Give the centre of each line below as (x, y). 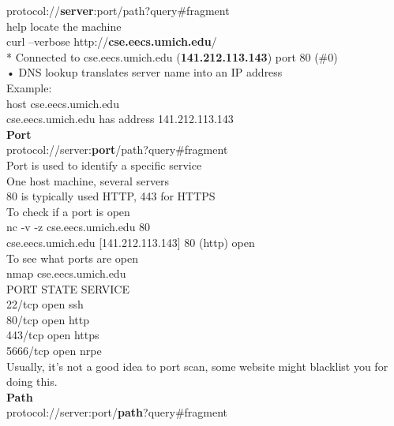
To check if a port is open (68, 211)
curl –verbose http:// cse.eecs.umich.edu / (112, 41)
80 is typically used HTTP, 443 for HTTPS (111, 196)
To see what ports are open (73, 258)
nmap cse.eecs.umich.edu (66, 273)
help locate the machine (64, 26)
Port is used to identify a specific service (104, 164)
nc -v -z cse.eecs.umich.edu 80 (79, 227)
